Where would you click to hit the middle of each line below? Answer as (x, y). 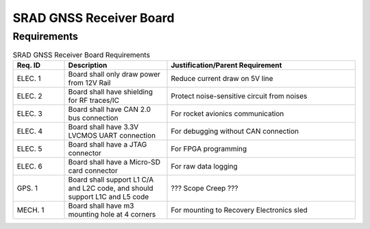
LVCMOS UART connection (112, 135)
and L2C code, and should (111, 188)
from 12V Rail (89, 82)
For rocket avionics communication (227, 113)
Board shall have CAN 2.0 (109, 109)
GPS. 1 (27, 188)
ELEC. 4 (30, 131)
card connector (93, 170)
